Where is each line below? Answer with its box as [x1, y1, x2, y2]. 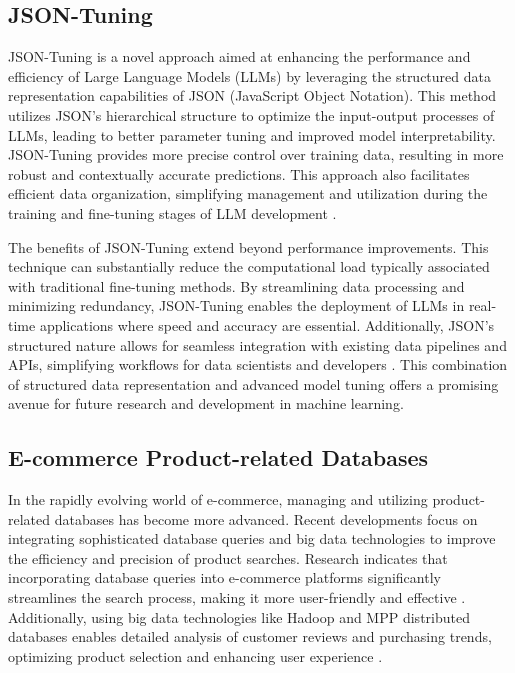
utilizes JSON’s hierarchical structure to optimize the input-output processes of [8, 104, 495, 125]
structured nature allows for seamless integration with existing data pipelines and [8, 334, 507, 355]
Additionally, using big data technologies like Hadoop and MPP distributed [8, 606, 470, 627]
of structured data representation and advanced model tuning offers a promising [8, 373, 499, 394]
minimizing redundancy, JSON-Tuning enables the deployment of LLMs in [8, 295, 465, 316]
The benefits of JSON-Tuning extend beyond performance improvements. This [8, 236, 489, 257]
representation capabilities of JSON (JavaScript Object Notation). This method [8, 85, 497, 106]
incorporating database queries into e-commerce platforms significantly [8, 567, 441, 588]
